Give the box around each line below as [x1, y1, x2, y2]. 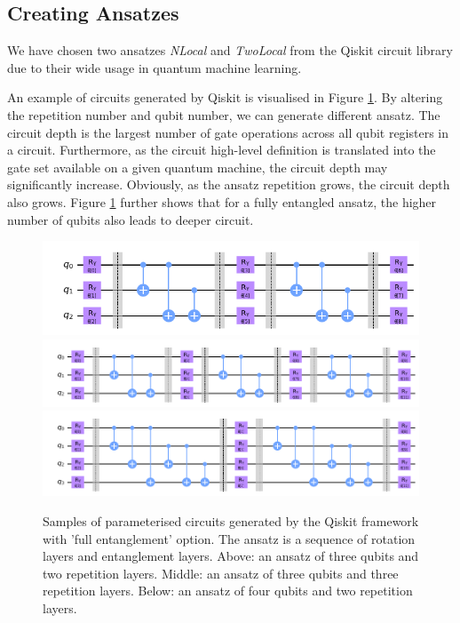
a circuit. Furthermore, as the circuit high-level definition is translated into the [7, 140, 436, 159]
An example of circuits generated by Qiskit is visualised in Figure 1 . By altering [7, 88, 443, 107]
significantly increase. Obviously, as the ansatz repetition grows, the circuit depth [7, 175, 450, 194]
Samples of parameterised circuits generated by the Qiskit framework [43, 511, 419, 530]
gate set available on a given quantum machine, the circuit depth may [7, 157, 388, 176]
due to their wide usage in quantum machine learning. [7, 58, 302, 76]
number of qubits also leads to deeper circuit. [7, 210, 254, 228]
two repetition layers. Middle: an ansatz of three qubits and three [43, 563, 399, 582]
